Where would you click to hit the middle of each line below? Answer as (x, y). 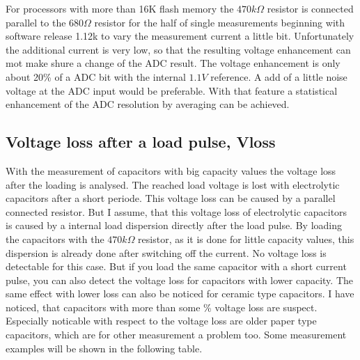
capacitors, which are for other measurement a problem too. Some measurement (176, 335)
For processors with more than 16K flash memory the (120, 8)
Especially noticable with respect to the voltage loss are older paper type (161, 321)
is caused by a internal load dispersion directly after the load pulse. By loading (174, 225)
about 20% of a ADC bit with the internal (96, 76)
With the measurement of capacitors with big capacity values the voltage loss (171, 170)
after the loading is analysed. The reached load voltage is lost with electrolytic (173, 184)
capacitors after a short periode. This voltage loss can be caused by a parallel (171, 198)
